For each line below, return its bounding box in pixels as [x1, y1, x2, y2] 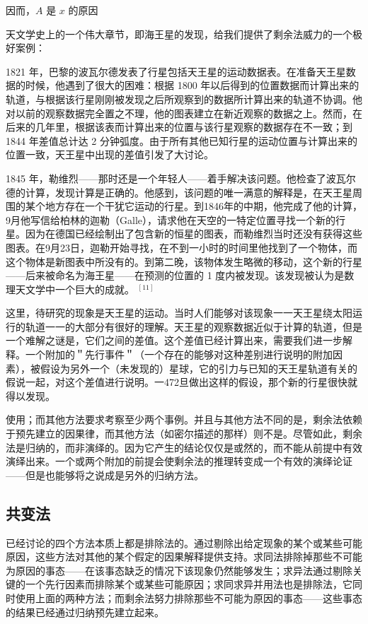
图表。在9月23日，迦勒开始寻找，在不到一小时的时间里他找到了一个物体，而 [6, 240, 357, 254]
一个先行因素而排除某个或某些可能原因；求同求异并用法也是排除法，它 [25, 577, 352, 591]
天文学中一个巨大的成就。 [15, 281, 134, 296]
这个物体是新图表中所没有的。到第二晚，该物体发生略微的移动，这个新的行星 [6, 254, 362, 269]
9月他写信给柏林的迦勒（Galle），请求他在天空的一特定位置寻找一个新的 [6, 212, 335, 227]
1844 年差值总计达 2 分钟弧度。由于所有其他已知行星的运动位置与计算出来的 [6, 133, 357, 148]
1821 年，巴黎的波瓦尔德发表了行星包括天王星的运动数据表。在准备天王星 [6, 64, 346, 78]
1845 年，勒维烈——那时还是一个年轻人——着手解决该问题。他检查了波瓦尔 [6, 170, 356, 185]
